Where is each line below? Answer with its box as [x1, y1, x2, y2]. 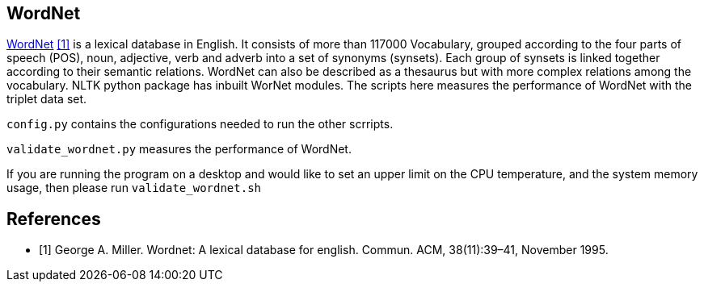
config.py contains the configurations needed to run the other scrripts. [6, 117, 394, 131]
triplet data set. [6, 92, 87, 106]
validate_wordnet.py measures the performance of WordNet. [6, 142, 352, 157]
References [6, 208, 101, 229]
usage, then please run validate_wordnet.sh [6, 181, 262, 195]
